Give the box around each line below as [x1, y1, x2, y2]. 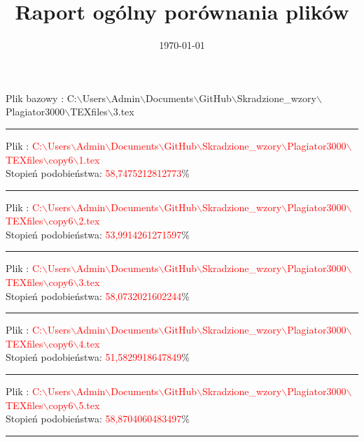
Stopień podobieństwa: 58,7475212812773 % [6, 166, 190, 180]
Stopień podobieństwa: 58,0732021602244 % [6, 288, 190, 303]
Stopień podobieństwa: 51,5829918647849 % [6, 350, 190, 364]
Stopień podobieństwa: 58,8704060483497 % [6, 411, 190, 426]
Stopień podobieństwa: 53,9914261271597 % [6, 227, 190, 241]
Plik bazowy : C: [6, 90, 77, 105]
